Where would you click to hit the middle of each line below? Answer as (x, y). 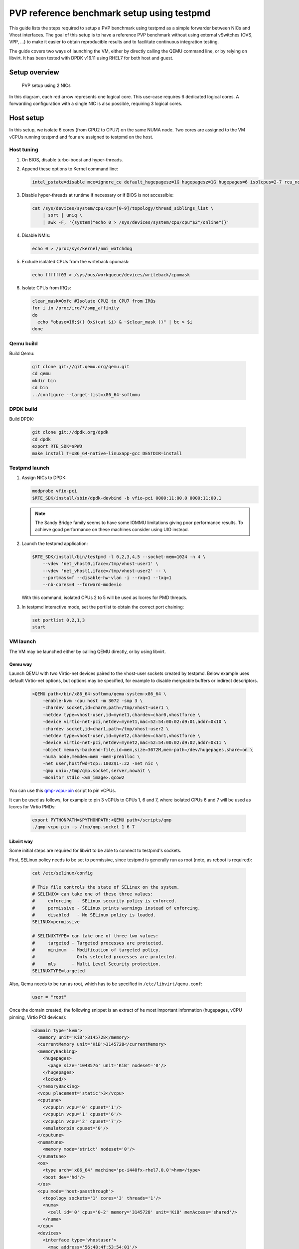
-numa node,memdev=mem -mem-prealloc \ (91, 757)
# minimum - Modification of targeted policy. (97, 950)
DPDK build (23, 409)
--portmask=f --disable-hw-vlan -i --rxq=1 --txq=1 (107, 578)
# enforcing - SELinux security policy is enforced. (104, 901)
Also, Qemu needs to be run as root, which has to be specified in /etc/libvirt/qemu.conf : (106, 984)
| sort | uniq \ (62, 215)
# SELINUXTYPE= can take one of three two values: (95, 936)
